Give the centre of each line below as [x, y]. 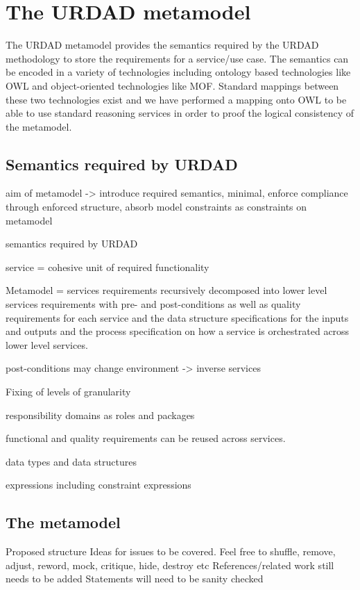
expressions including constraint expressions [98, 485]
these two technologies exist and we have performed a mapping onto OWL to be [176, 99]
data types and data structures [71, 461]
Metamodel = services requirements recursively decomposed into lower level [166, 290]
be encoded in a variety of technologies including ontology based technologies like [178, 72]
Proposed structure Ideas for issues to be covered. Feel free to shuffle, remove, [171, 551]
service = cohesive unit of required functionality [108, 267]
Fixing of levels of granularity [68, 392]
